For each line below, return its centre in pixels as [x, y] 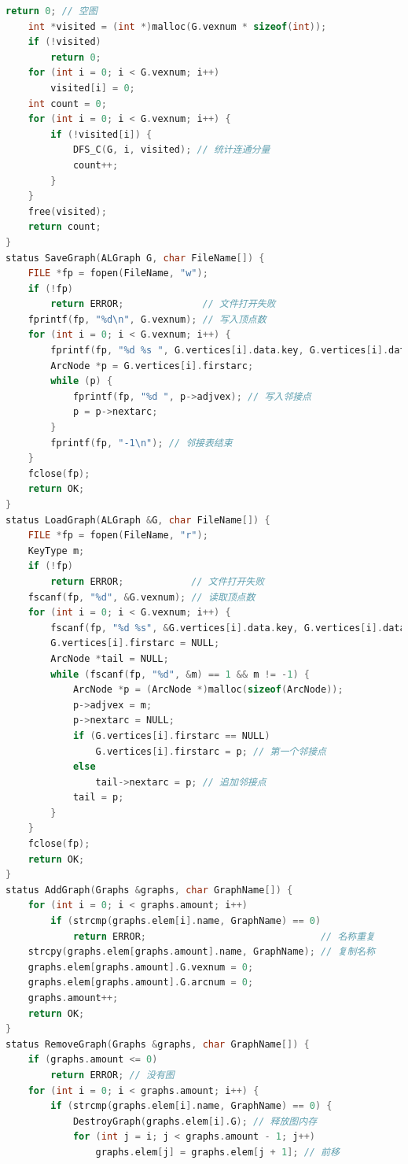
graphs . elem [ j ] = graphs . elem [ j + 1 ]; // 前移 [217, 1152]
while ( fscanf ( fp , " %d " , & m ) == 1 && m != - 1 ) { [180, 674]
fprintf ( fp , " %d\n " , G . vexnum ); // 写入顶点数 [147, 319]
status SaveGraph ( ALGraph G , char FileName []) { [135, 258]
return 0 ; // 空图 [51, 11]
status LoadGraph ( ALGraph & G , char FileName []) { [138, 520]
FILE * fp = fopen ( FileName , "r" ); [118, 536]
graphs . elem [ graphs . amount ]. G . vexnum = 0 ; [141, 967]
